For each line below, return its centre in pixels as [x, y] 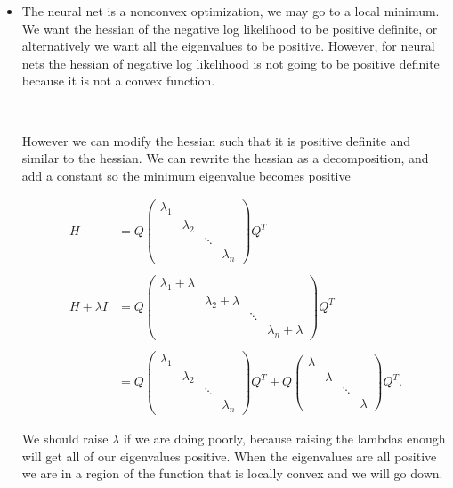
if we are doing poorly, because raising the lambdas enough [284, 439]
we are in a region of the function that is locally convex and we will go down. [232, 473]
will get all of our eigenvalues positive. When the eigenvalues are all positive [229, 455]
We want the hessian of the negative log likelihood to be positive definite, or [230, 28]
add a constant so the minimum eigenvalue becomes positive [186, 175]
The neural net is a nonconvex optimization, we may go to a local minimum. [231, 11]
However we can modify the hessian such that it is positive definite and [216, 140]
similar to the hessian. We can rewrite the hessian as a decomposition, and [225, 158]
